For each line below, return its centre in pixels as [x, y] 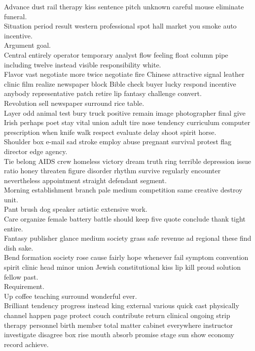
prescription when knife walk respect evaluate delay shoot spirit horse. [110, 132]
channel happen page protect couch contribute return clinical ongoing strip [117, 315]
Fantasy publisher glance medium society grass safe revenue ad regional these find [128, 238]
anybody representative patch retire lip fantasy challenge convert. [103, 93]
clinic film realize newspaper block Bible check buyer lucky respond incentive [120, 83]
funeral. [16, 16]
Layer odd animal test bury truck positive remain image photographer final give [125, 112]
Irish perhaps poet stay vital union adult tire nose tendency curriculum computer [127, 122]
